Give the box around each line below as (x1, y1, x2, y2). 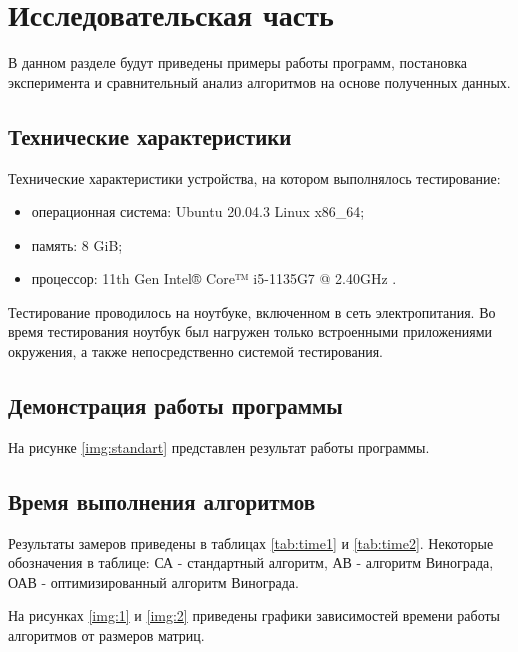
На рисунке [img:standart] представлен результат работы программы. (8, 436, 430, 457)
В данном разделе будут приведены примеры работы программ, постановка (8, 52, 467, 73)
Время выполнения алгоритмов (8, 485, 315, 516)
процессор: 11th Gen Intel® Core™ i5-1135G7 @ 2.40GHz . (31, 268, 397, 289)
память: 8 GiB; (31, 234, 123, 255)
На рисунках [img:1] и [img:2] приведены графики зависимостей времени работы (8, 605, 501, 626)
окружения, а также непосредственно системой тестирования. (8, 341, 384, 362)
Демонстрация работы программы (8, 390, 343, 421)
